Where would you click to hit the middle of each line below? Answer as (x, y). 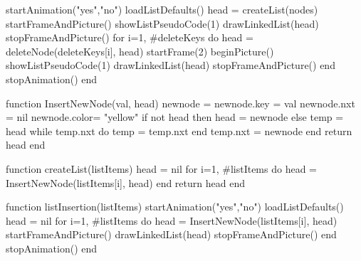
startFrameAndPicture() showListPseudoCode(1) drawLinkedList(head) (162, 23)
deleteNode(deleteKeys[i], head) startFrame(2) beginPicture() (140, 51)
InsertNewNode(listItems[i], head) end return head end (125, 182)
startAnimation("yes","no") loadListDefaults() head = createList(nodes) (162, 9)
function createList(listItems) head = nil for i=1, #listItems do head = (161, 168)
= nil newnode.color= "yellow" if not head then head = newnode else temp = (175, 117)
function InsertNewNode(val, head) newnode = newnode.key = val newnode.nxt (180, 103)
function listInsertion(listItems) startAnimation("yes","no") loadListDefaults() (175, 207)
